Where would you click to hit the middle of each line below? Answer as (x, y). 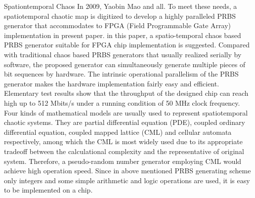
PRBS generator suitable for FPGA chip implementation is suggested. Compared (127, 45)
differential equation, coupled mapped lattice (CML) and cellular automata (118, 132)
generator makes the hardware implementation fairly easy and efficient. (112, 83)
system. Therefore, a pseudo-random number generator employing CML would (123, 161)
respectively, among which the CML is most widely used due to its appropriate (123, 141)
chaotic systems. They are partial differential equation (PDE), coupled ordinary (125, 122)
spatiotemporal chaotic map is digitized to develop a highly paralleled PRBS (120, 16)
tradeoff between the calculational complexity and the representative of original (124, 151)
